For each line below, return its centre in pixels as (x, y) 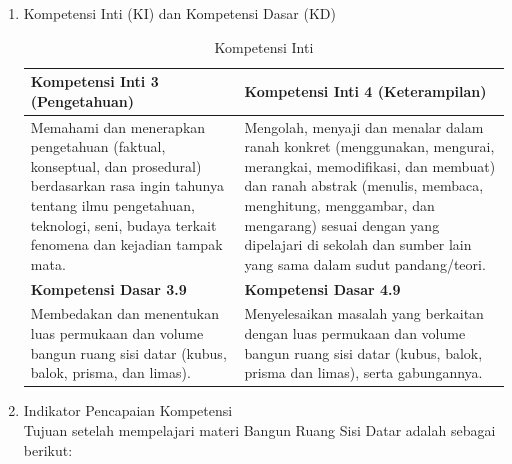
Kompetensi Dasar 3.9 (108, 288)
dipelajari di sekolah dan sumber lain (358, 244)
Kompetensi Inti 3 (94, 81)
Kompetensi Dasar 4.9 (322, 288)
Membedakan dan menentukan (125, 313)
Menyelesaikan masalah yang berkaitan (364, 313)
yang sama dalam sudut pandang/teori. (365, 263)
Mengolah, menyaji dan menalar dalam (364, 126)
